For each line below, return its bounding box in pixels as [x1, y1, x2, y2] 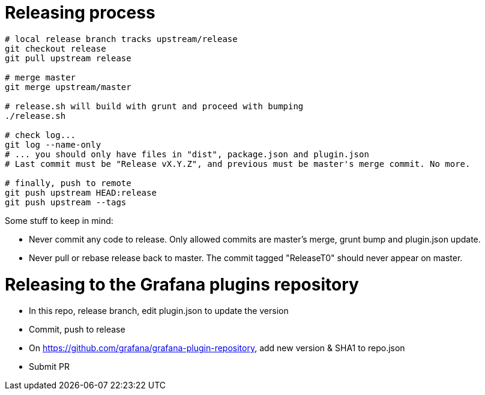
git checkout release [5, 43, 106, 53]
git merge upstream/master [5, 82, 131, 92]
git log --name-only [5, 139, 101, 149]
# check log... [5, 130, 76, 140]
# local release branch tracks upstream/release [5, 34, 238, 44]
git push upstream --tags [5, 197, 127, 207]
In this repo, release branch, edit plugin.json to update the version [29, 306, 289, 316]
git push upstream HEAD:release [5, 187, 157, 197]
